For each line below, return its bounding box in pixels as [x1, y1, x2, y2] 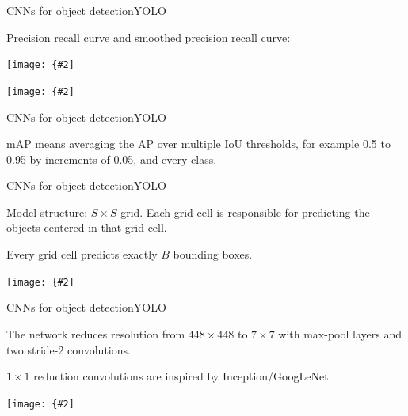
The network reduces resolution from [6, 325, 185, 342]
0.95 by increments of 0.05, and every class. [6, 150, 217, 167]
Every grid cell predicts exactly [6, 246, 158, 263]
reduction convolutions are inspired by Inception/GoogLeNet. [33, 368, 332, 384]
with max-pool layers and [278, 325, 402, 342]
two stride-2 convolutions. [6, 341, 131, 357]
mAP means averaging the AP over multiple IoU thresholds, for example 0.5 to [6, 135, 391, 152]
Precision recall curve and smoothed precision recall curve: [6, 28, 291, 45]
